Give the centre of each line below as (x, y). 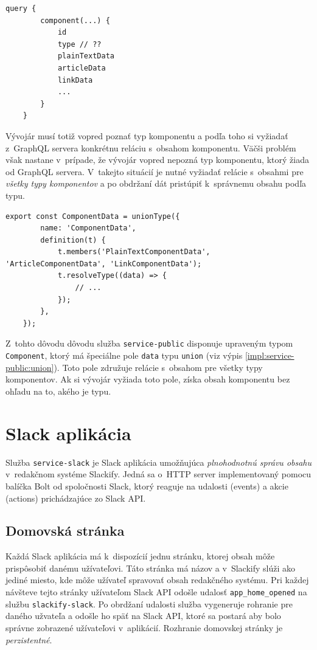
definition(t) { (73, 240)
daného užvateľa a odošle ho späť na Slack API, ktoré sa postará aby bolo (143, 616)
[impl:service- (270, 355)
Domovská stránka (65, 531)
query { (21, 9)
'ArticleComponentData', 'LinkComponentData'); (104, 264)
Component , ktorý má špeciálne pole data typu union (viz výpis (124, 355)
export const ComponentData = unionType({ (93, 216)
